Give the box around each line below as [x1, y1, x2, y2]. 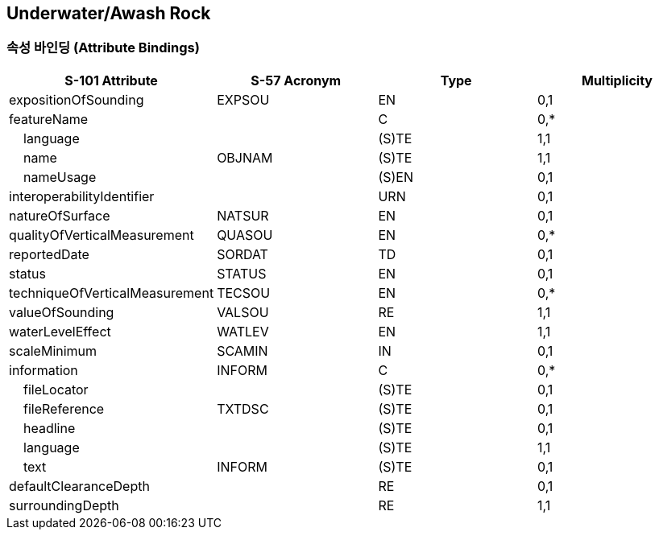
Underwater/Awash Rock [6, 3, 211, 23]
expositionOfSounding [9, 91, 144, 108]
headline [23, 419, 76, 436]
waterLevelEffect [9, 323, 111, 340]
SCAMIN [217, 342, 268, 359]
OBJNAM [217, 149, 273, 166]
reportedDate [9, 245, 89, 262]
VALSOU [217, 303, 269, 320]
